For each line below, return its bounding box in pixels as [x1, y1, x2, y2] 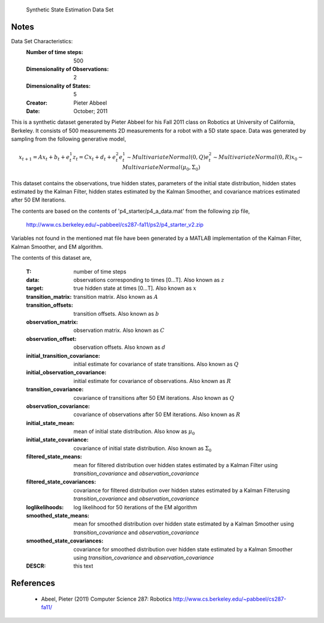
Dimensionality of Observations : [26, 66, 109, 73]
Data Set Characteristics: [11, 37, 73, 44]
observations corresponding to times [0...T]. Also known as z [73, 277, 224, 284]
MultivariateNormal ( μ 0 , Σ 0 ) [122, 164, 200, 172]
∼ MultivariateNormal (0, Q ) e [127, 154, 209, 161]
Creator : [26, 99, 48, 106]
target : [26, 284, 44, 292]
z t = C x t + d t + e [73, 154, 116, 162]
